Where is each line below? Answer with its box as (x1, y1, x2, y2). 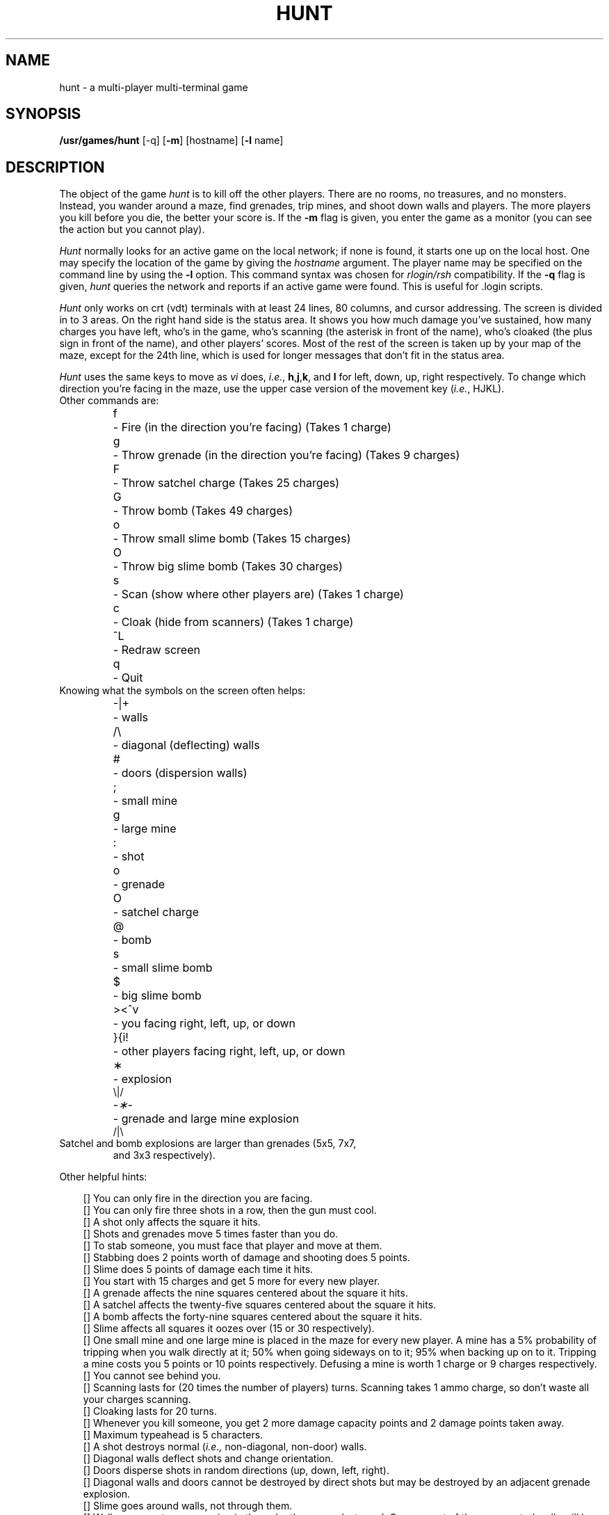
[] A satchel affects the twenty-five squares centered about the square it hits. (83, 1299, 437, 1311)
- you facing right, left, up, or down (113, 1016, 296, 1031)
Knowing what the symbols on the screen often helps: (59, 684, 306, 697)
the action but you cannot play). (59, 223, 205, 236)
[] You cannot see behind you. (83, 1370, 221, 1382)
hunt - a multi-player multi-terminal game (59, 81, 248, 93)
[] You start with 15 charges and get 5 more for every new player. (83, 1275, 380, 1288)
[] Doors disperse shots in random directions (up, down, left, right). (83, 1464, 389, 1477)
